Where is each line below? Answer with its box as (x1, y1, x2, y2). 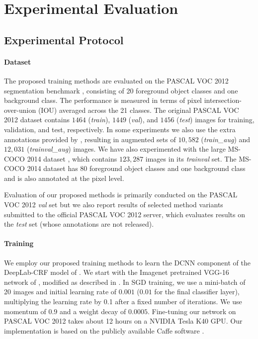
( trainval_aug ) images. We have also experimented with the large (26, 144, 226, 154)
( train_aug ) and (201, 134, 251, 144)
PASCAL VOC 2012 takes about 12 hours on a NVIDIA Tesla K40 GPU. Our (4, 316, 243, 326)
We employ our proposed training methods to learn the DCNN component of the (4, 257, 251, 267)
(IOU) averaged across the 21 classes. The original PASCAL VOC (38, 104, 239, 115)
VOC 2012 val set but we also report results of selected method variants (4, 199, 223, 210)
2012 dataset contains (4, 114, 70, 125)
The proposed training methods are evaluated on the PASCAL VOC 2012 (4, 75, 229, 85)
